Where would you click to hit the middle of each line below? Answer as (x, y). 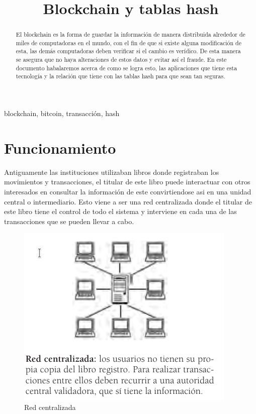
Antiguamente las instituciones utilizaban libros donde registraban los (112, 172)
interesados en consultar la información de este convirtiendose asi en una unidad (128, 192)
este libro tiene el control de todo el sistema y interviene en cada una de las (120, 211)
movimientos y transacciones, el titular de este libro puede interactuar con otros (127, 182)
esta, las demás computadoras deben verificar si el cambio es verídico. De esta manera (128, 51)
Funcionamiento (60, 147)
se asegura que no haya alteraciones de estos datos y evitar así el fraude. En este (121, 60)
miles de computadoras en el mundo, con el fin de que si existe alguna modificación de (129, 42)
